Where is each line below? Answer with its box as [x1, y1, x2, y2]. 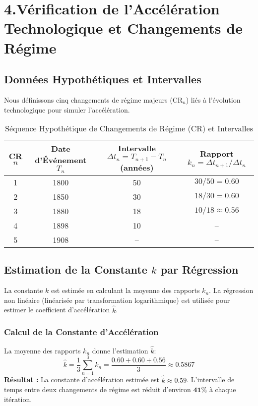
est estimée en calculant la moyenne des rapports [51, 285, 200, 295]
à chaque [209, 384, 236, 395]
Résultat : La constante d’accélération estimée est [4, 374, 159, 385]
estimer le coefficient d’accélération [4, 304, 110, 315]
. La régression [209, 285, 254, 295]
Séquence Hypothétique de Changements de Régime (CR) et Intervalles [5, 122, 253, 134]
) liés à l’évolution [186, 94, 241, 105]
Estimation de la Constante [4, 262, 147, 277]
